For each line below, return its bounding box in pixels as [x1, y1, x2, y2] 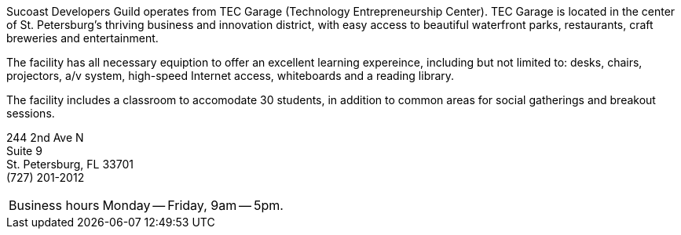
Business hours [9, 197, 100, 213]
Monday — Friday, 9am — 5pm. [102, 197, 284, 213]
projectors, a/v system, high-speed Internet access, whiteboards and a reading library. [6, 69, 455, 82]
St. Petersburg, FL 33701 [6, 157, 134, 171]
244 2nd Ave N [6, 131, 84, 144]
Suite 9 [6, 144, 42, 157]
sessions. [6, 107, 55, 120]
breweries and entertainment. [6, 31, 159, 45]
